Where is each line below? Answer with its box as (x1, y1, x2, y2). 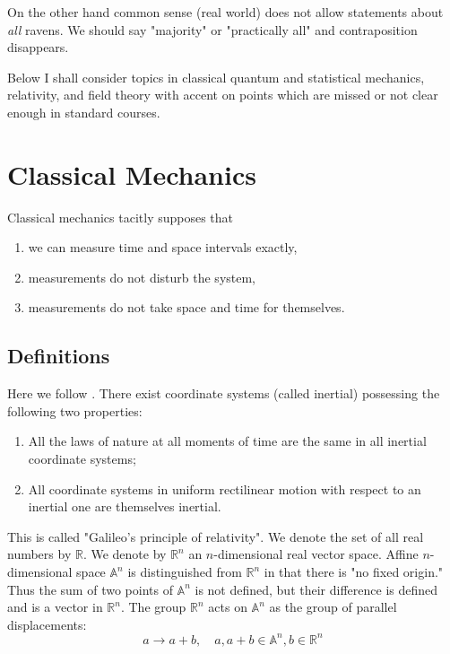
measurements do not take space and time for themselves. (28, 298, 345, 317)
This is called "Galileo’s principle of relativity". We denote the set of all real (7, 527, 424, 545)
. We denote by (82, 545, 167, 563)
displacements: (7, 615, 87, 633)
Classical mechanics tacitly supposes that (7, 207, 234, 226)
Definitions (7, 342, 110, 370)
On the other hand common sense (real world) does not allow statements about (7, 3, 444, 21)
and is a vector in (7, 597, 103, 616)
